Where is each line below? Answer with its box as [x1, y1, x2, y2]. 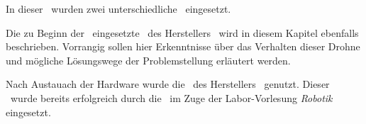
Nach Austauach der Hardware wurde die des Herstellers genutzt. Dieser [6, 77, 330, 91]
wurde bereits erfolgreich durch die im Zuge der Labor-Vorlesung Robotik [10, 90, 333, 105]
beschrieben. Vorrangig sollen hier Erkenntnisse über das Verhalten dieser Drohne [6, 39, 360, 54]
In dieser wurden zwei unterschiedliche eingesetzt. [6, 1, 231, 16]
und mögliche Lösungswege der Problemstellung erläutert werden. [6, 52, 291, 67]
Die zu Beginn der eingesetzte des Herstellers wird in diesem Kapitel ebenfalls [6, 25, 359, 40]
